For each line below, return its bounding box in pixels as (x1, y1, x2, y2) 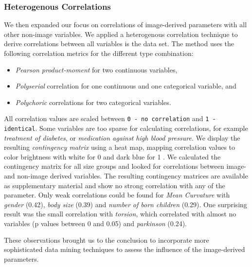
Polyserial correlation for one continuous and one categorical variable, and (15, 81, 236, 91)
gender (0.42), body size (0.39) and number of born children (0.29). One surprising (4, 199, 247, 209)
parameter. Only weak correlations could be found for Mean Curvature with (4, 190, 230, 200)
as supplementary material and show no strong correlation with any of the (4, 180, 225, 190)
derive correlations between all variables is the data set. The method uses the (4, 38, 234, 49)
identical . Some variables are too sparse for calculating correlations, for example (4, 123, 248, 133)
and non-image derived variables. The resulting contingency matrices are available (4, 171, 248, 181)
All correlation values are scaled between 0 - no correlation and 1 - (4, 113, 216, 124)
